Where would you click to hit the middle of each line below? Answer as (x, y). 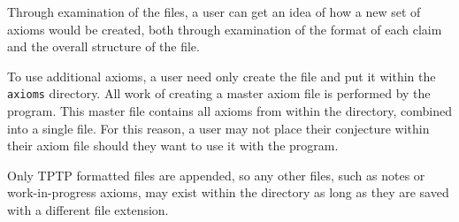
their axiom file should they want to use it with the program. (173, 145)
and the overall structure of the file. (103, 46)
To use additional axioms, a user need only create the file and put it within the (222, 76)
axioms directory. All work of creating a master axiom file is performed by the (219, 93)
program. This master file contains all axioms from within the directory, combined (229, 111)
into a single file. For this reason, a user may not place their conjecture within (218, 128)
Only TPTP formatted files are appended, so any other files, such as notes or (216, 175)
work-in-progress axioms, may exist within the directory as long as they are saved (228, 192)
